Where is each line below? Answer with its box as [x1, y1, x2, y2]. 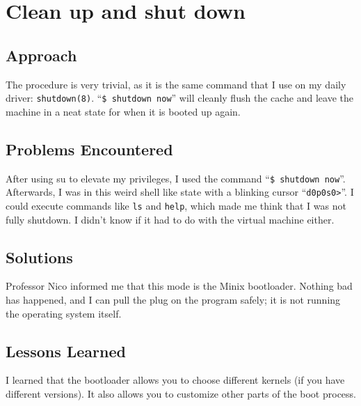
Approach [6, 44, 77, 65]
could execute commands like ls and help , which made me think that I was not [6, 198, 346, 212]
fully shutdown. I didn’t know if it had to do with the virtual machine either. [6, 212, 335, 226]
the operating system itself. [6, 306, 122, 320]
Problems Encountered [6, 138, 173, 159]
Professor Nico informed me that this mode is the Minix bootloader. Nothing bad [6, 279, 353, 293]
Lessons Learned [6, 340, 126, 361]
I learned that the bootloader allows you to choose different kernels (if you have [6, 373, 345, 387]
